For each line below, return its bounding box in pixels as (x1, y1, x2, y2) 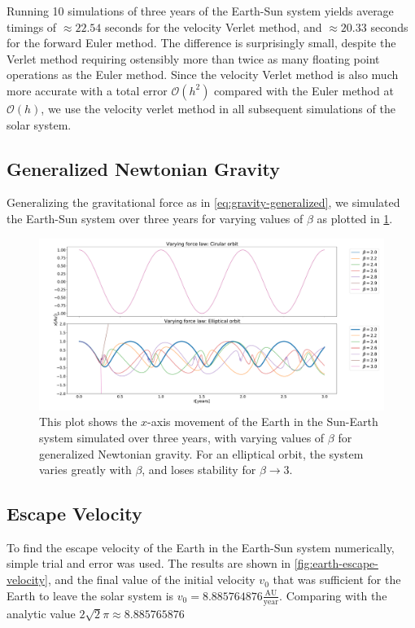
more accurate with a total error (7, 81, 168, 99)
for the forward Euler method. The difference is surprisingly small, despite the (7, 34, 396, 51)
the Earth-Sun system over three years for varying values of (7, 209, 304, 226)
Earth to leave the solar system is (7, 586, 174, 604)
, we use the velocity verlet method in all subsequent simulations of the (41, 99, 395, 116)
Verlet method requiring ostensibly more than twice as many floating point (7, 50, 380, 67)
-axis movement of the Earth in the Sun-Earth (147, 413, 378, 430)
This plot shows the (39, 413, 138, 430)
